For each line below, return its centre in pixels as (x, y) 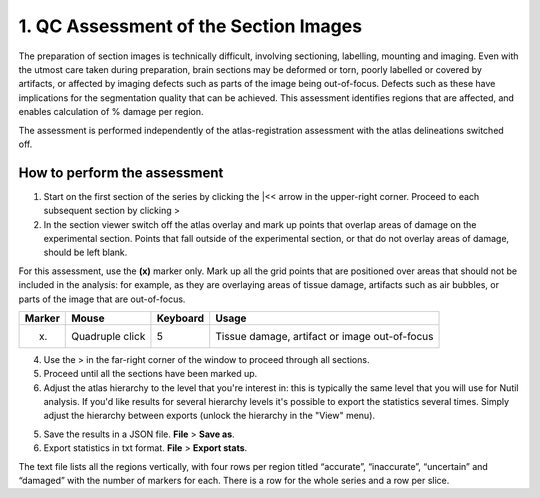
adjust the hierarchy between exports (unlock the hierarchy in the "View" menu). (209, 416)
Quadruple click (108, 336)
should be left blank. (85, 252)
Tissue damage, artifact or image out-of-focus (324, 336)
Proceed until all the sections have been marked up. (150, 374)
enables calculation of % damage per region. (111, 112)
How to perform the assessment (121, 172)
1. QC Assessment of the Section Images (190, 26)
